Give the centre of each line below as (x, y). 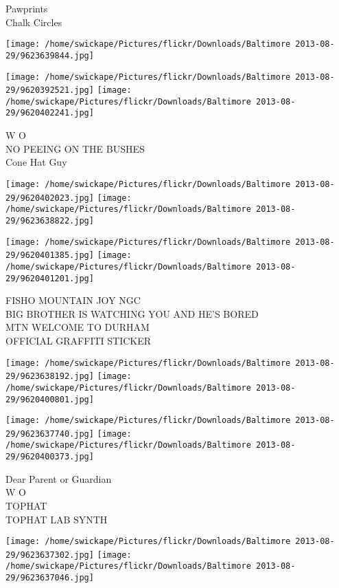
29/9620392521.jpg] (50, 90)
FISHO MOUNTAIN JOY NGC (73, 300)
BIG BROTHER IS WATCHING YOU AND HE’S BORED (132, 313)
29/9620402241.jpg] (50, 113)
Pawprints (27, 8)
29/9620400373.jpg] (50, 457)
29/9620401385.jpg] (50, 255)
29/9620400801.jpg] (50, 399)
